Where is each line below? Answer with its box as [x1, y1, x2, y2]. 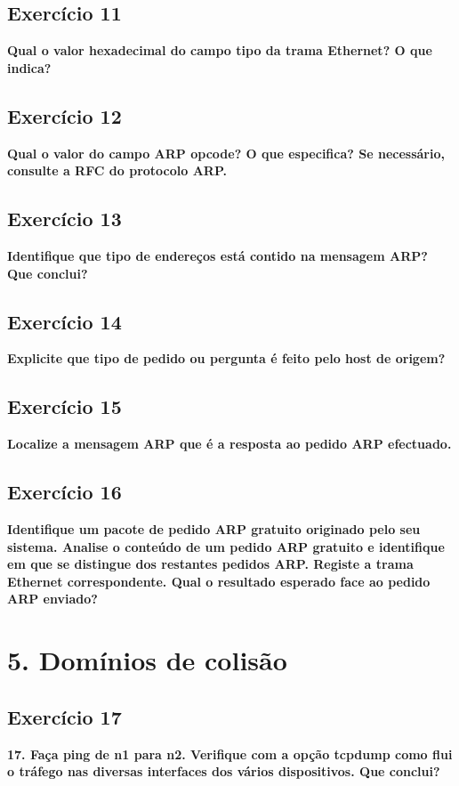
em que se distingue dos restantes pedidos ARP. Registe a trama [7, 555, 414, 573]
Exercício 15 [7, 393, 122, 420]
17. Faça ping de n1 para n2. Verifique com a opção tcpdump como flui [7, 744, 453, 763]
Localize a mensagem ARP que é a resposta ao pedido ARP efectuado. [7, 434, 452, 453]
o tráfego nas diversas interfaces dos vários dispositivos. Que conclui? [7, 762, 440, 781]
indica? [7, 58, 52, 77]
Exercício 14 [7, 307, 122, 335]
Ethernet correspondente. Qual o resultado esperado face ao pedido [7, 571, 431, 590]
